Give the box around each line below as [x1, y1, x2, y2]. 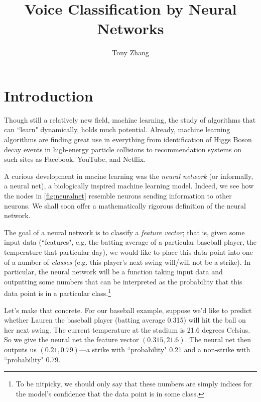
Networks [97, 18, 164, 39]
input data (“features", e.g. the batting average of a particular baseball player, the [4, 237, 257, 247]
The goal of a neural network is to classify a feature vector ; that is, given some [4, 227, 245, 237]
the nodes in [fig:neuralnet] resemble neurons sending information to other [4, 190, 232, 200]
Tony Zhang [112, 47, 149, 58]
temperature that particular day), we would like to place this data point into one [4, 246, 253, 257]
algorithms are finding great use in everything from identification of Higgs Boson [4, 134, 252, 145]
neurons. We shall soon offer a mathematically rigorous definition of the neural [4, 200, 246, 211]
